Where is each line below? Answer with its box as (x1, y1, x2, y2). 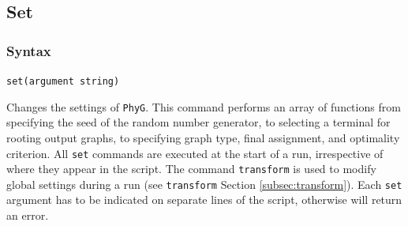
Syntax (6, 40, 51, 60)
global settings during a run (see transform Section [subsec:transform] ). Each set (6, 175, 402, 192)
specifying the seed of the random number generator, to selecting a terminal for (6, 114, 391, 130)
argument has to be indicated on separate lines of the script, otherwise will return (6, 191, 402, 208)
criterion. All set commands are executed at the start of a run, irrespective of (6, 145, 384, 161)
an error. (6, 207, 49, 224)
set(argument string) (6, 76, 120, 87)
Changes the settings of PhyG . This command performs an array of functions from (6, 98, 401, 115)
